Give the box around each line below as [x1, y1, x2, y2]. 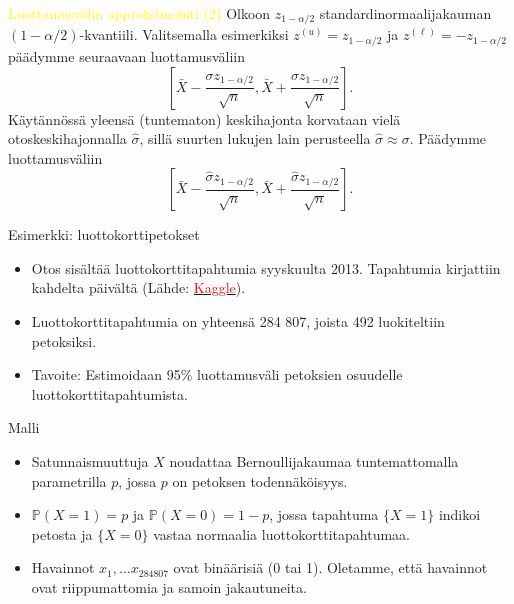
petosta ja [31, 523, 93, 544]
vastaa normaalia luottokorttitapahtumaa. [153, 523, 410, 544]
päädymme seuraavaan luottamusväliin [8, 45, 246, 66]
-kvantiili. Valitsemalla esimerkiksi [79, 24, 289, 45]
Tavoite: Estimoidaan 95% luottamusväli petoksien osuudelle [31, 364, 403, 385]
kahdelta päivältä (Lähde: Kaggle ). [31, 277, 246, 298]
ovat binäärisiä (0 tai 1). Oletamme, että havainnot [173, 557, 488, 578]
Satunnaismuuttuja [31, 451, 149, 472]
